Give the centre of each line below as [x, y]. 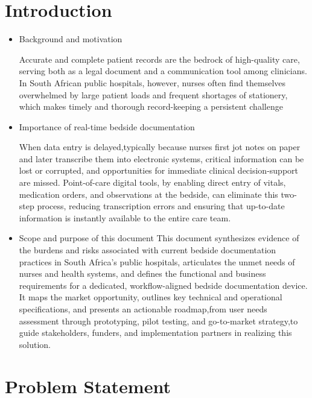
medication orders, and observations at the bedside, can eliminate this [148, 194]
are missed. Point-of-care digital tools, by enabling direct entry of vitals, [152, 182]
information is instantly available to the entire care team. [125, 217]
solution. [35, 344]
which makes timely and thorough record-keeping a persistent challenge [151, 106]
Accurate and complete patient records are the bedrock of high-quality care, [159, 59]
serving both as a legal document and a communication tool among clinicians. [163, 71]
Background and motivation [71, 39]
